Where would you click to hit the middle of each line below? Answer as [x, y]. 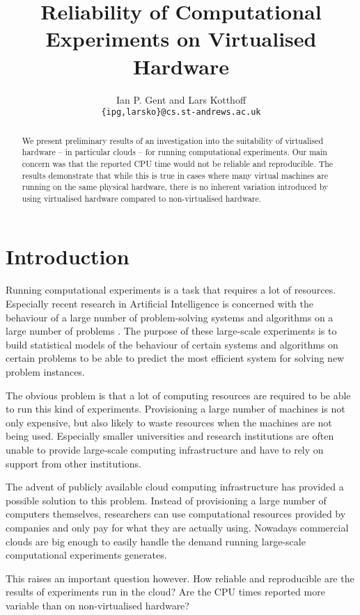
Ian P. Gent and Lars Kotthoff [181, 99]
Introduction [68, 256]
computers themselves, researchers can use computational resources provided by [176, 514]
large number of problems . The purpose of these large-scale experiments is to [171, 331]
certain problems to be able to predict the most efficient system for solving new [175, 358]
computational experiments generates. [86, 555]
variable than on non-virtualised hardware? [97, 605]
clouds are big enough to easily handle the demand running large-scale [156, 541]
